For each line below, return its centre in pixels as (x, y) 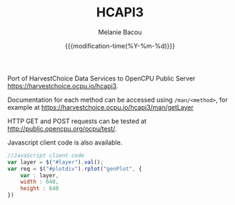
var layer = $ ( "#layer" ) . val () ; (55, 162)
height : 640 (40, 189)
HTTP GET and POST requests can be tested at (77, 121)
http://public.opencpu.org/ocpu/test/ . (62, 128)
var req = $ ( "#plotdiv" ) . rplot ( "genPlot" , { (75, 169)
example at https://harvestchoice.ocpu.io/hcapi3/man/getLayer (101, 107)
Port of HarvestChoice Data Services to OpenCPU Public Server (101, 78)
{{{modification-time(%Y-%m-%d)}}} (120, 46)
